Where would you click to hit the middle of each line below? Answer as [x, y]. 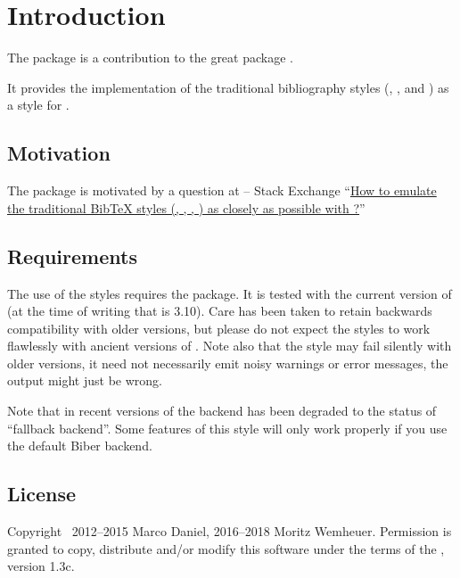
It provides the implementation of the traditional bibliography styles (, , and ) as [228, 87]
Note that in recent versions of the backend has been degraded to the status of [222, 411]
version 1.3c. [41, 566]
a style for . [38, 105]
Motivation [59, 153]
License [42, 494]
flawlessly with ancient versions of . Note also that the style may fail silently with [230, 346]
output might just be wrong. [85, 380]
